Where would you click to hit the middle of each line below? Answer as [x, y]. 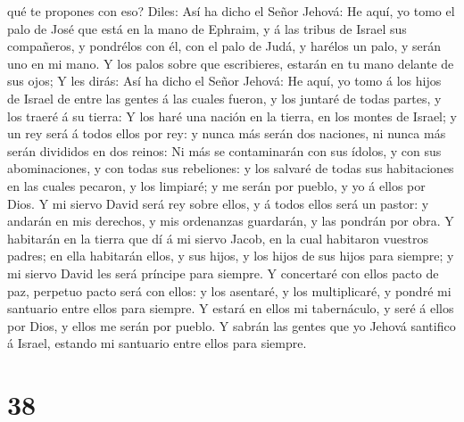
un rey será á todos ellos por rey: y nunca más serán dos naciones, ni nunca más [227, 133]
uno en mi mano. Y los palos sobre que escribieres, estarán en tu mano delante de [231, 63]
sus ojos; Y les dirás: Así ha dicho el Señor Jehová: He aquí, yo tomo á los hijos [224, 81]
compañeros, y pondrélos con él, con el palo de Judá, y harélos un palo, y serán [224, 46]
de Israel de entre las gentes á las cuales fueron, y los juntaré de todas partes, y [224, 98]
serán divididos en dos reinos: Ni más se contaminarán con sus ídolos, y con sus [224, 150]
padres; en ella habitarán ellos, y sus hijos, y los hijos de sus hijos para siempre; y [231, 256]
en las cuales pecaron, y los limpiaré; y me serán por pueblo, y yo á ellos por [216, 185]
